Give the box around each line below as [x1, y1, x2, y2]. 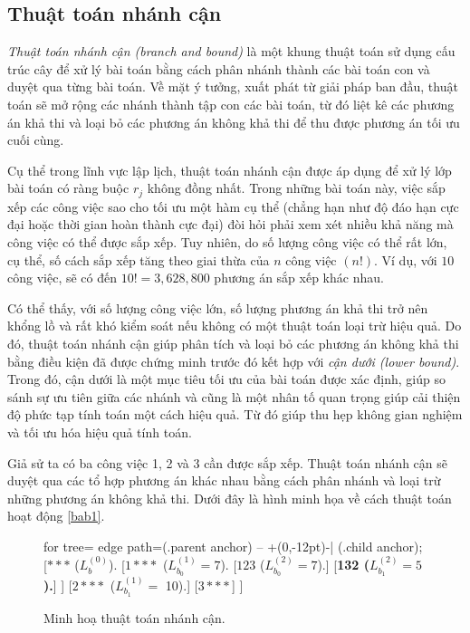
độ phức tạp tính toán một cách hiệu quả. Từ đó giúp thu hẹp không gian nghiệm [7, 405, 463, 424]
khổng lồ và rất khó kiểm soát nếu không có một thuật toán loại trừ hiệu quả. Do [7, 316, 462, 335]
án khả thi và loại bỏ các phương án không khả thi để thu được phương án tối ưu [7, 112, 460, 131]
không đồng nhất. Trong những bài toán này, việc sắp [147, 178, 446, 197]
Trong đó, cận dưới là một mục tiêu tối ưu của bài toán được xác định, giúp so [7, 369, 446, 388]
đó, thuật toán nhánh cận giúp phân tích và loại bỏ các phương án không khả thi [7, 333, 459, 352]
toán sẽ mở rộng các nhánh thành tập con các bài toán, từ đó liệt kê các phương [7, 94, 455, 113]
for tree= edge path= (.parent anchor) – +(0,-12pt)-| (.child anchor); [43, 536, 423, 555]
